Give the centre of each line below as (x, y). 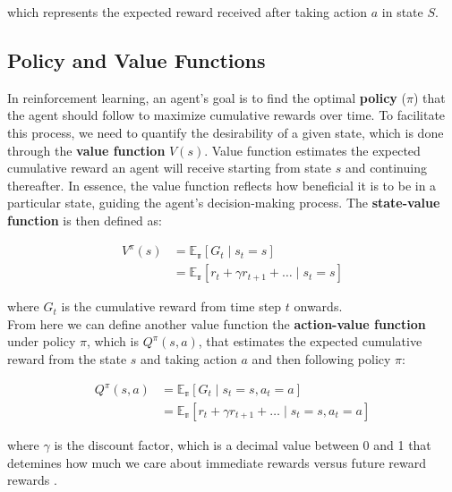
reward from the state (67, 358)
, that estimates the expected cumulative (310, 341)
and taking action (189, 358)
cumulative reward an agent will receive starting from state (169, 168)
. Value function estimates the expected (312, 150)
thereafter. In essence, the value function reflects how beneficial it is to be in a (222, 185)
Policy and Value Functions (136, 59)
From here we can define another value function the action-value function (217, 323)
